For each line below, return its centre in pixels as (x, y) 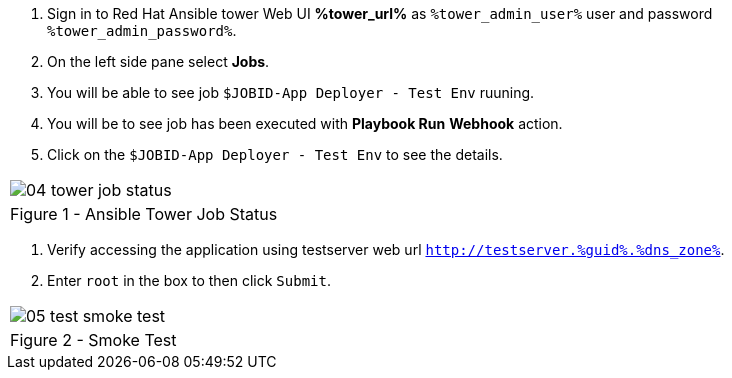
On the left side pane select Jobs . (158, 61)
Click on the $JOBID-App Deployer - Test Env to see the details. (275, 154)
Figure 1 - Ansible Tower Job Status (144, 214)
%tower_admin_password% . (142, 30)
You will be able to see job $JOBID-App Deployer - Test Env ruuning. (291, 92)
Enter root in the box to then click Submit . (189, 280)
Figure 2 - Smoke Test (93, 340)
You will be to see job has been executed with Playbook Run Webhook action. (305, 123)
